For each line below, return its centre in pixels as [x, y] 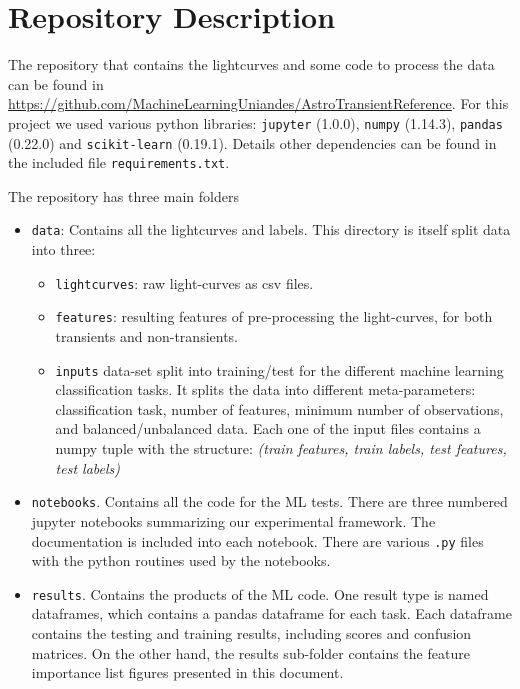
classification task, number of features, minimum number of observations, [279, 408]
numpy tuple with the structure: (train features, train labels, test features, [281, 448]
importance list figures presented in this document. [187, 672]
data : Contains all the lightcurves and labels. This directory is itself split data [271, 229]
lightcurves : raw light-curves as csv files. [184, 282]
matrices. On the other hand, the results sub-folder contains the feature [250, 652]
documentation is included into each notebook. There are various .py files [257, 540]
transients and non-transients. [146, 336]
